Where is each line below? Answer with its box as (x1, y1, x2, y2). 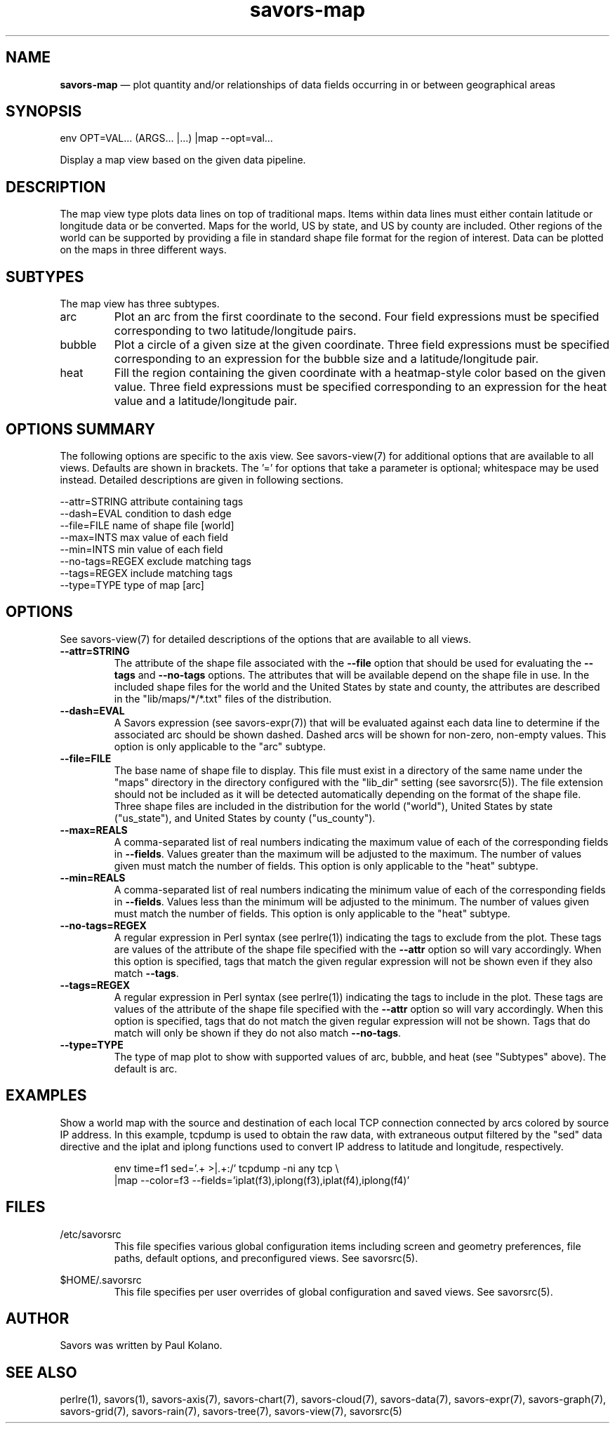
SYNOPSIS (6, 102, 82, 121)
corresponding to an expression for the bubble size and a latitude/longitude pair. (114, 352, 539, 366)
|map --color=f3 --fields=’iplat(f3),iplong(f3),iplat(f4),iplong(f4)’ (114, 1174, 410, 1186)
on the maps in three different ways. (60, 244, 227, 256)
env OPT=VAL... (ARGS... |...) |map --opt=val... (60, 132, 273, 145)
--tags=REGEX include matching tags (60, 566, 233, 579)
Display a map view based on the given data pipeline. (60, 154, 306, 166)
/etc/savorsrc (60, 1228, 121, 1240)
